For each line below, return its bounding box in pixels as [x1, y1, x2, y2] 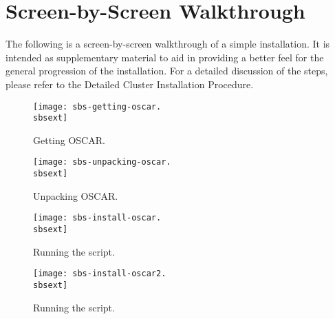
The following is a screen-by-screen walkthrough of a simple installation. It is [6, 37, 330, 51]
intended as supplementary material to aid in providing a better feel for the [6, 50, 324, 64]
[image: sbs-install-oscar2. [33, 269, 166, 279]
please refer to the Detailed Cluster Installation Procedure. [6, 76, 254, 91]
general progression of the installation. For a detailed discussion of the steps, [6, 63, 328, 78]
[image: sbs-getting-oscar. [33, 101, 162, 112]
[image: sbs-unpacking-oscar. [33, 157, 171, 167]
